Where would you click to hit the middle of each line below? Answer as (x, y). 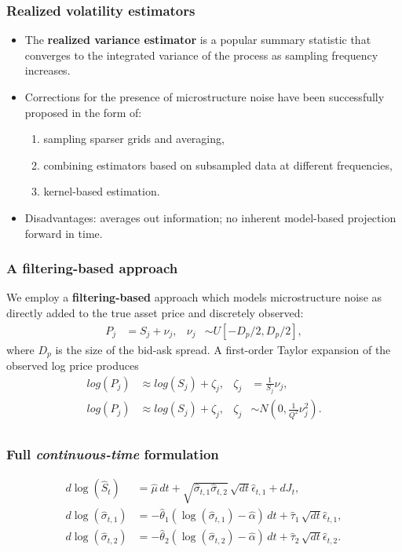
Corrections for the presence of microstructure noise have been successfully (205, 97)
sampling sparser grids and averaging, (134, 139)
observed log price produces (73, 366)
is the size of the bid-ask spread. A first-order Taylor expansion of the (223, 349)
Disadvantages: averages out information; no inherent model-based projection (210, 217)
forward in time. (64, 233)
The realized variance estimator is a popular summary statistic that (198, 40)
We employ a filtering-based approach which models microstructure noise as (194, 297)
